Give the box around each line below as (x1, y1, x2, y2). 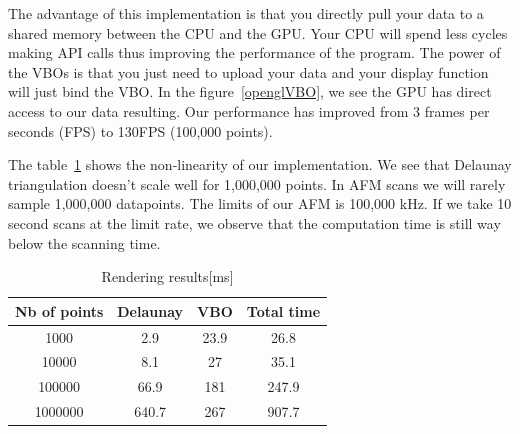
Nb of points (15, 300, 104, 321)
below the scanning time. (8, 232, 161, 253)
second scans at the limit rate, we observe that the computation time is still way (8, 212, 501, 233)
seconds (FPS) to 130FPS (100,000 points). (8, 120, 273, 141)
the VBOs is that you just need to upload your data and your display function (8, 61, 489, 82)
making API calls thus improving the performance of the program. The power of (8, 42, 501, 63)
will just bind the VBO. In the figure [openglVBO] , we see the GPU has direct (8, 81, 492, 102)
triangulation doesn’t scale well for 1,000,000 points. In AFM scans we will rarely (8, 173, 506, 194)
